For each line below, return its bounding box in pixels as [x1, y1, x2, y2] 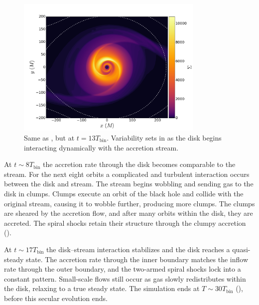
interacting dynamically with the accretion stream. [24, 142, 179, 152]
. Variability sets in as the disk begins [107, 132, 222, 143]
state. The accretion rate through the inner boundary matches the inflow [26, 254, 249, 264]
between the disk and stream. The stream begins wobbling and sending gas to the [4, 178, 254, 189]
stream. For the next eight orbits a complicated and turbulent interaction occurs [4, 168, 250, 179]
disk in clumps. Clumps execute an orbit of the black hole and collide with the [4, 188, 244, 198]
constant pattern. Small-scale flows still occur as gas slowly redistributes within [4, 273, 246, 284]
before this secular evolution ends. [4, 293, 108, 303]
